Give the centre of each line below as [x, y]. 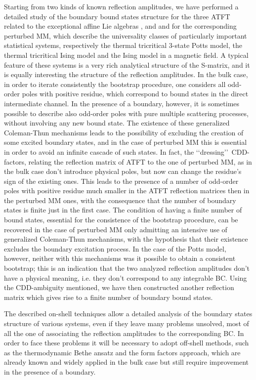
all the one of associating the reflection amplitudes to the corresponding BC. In [124, 333]
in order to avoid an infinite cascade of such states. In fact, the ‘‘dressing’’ [116, 151]
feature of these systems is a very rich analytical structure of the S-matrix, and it [127, 64]
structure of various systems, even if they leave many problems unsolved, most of [127, 323]
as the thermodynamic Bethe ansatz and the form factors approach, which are [122, 352]
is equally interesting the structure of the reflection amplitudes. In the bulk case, [126, 74]
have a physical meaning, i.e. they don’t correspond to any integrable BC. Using [126, 277]
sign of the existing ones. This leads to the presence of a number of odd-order [121, 181]
